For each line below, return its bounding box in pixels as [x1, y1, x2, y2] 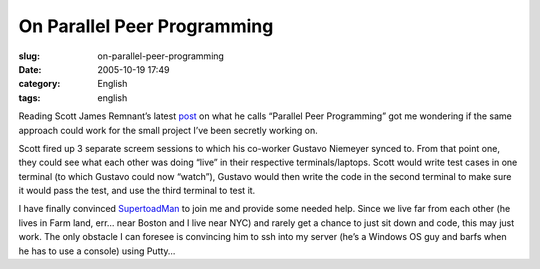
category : [18, 78, 61, 90]
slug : [18, 50, 40, 62]
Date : [18, 63, 42, 75]
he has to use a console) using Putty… [18, 245, 176, 257]
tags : [18, 91, 41, 104]
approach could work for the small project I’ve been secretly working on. [18, 124, 319, 136]
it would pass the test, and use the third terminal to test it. [18, 185, 256, 197]
